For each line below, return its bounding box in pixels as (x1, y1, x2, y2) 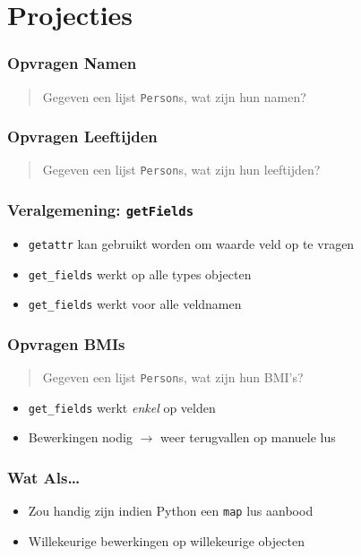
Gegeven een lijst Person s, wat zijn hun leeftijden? (42, 160, 321, 179)
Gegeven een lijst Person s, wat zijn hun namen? (42, 87, 306, 106)
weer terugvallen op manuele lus (159, 428, 336, 447)
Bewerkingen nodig (28, 428, 133, 447)
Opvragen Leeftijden (7, 125, 158, 148)
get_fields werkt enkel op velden (28, 398, 216, 416)
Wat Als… (7, 466, 81, 488)
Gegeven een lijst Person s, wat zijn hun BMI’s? (42, 368, 304, 387)
